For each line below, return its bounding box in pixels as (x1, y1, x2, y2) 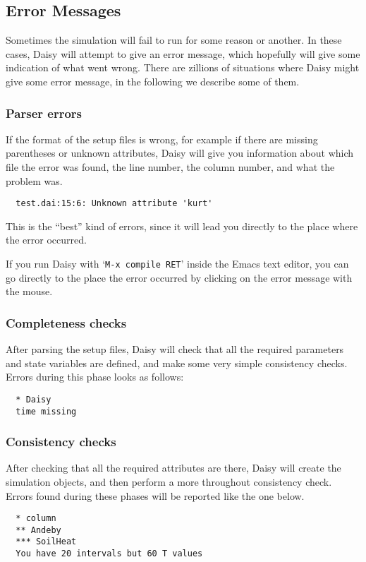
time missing (16, 406, 77, 417)
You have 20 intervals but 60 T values (16, 549, 203, 559)
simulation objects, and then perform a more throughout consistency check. (6, 474, 332, 489)
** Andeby (16, 525, 61, 535)
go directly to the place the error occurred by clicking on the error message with (6, 270, 353, 285)
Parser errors (6, 104, 83, 121)
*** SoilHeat (16, 537, 77, 547)
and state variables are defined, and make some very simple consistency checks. (6, 355, 348, 370)
